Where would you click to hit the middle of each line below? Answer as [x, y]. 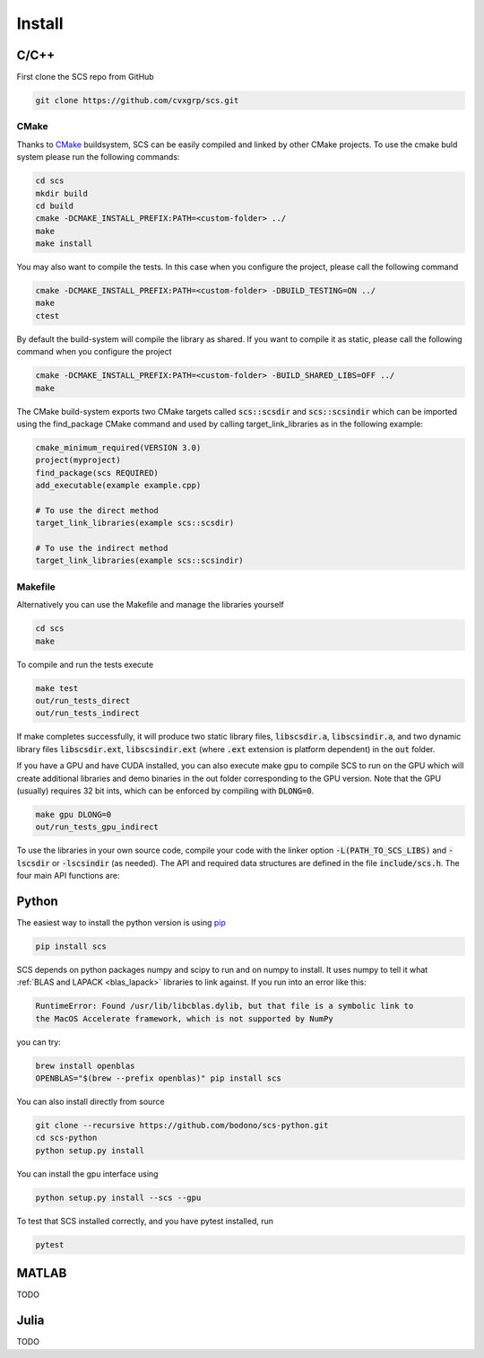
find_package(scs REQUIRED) [97, 473]
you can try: [39, 1042]
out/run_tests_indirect [88, 713]
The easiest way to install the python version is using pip [121, 922]
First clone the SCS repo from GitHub [85, 77]
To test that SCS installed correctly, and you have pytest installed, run [145, 1221]
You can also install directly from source [91, 1102]
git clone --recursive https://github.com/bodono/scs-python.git [182, 1125]
